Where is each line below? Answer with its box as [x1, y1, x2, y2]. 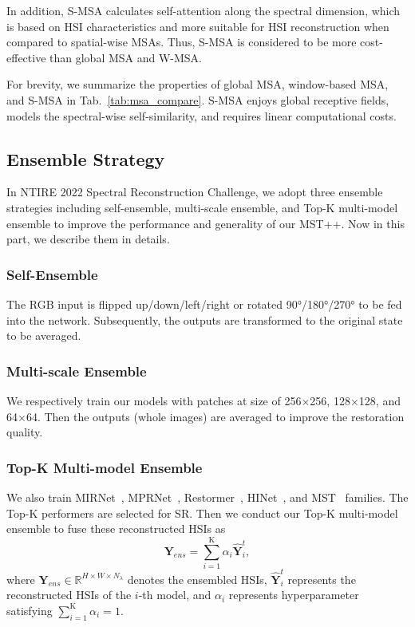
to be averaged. [6, 327, 81, 344]
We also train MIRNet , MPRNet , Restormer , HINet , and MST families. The [6, 488, 409, 505]
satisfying [6, 601, 53, 618]
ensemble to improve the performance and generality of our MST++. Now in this [6, 215, 405, 231]
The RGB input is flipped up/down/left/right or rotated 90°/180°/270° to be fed [6, 295, 402, 312]
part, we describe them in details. [6, 231, 170, 247]
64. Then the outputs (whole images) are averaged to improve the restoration [26, 408, 405, 424]
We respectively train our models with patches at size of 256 [6, 392, 302, 408]
